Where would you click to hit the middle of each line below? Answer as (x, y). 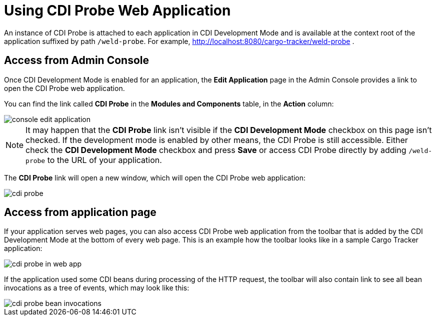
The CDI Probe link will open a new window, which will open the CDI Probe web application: (155, 177)
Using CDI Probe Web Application (117, 10)
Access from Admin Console (76, 60)
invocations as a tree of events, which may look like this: (97, 288)
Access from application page (80, 212)
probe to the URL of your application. (94, 160)
